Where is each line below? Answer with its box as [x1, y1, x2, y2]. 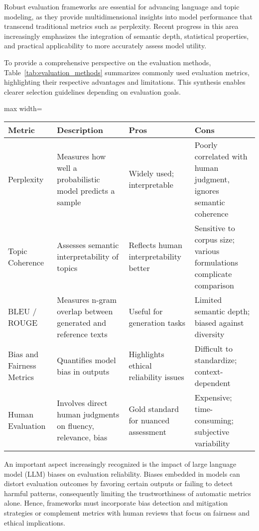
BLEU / [8, 305, 37, 317]
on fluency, [57, 420, 95, 432]
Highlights [129, 348, 164, 360]
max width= [4, 103, 42, 114]
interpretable [129, 179, 173, 191]
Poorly [194, 138, 218, 150]
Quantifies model [57, 354, 116, 366]
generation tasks [129, 316, 186, 328]
